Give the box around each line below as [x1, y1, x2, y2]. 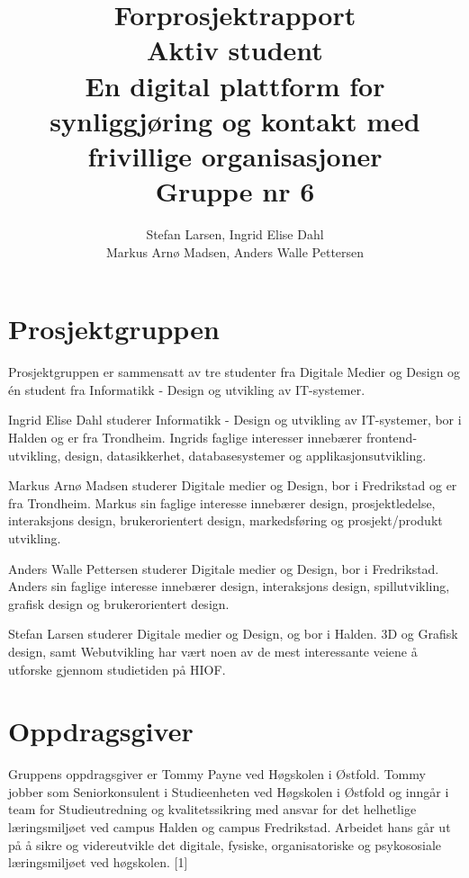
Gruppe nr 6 [155, 173, 315, 210]
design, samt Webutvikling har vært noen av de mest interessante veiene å [8, 641, 418, 660]
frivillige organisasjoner [87, 137, 383, 174]
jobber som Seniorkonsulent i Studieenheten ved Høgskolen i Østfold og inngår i [8, 782, 449, 801]
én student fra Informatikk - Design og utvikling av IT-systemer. [8, 380, 365, 399]
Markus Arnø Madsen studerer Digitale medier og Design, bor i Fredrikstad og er [8, 476, 457, 495]
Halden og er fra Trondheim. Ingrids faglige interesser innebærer [8, 427, 363, 446]
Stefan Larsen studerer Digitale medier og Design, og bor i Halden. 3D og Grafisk [8, 624, 458, 643]
